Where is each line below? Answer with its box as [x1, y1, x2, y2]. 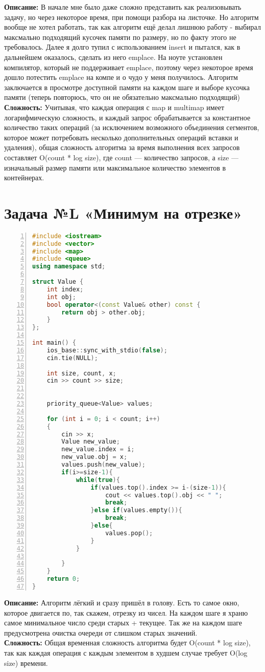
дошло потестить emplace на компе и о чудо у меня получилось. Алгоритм [4, 72, 238, 82]
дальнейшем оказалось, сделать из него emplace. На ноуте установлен [4, 51, 223, 62]
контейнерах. [4, 172, 44, 183]
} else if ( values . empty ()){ [90, 507, 182, 514]
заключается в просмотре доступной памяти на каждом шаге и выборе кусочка [4, 81, 250, 92]
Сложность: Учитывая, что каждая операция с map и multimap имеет [4, 101, 225, 112]
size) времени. [4, 657, 48, 668]
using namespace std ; [32, 263, 106, 270]
